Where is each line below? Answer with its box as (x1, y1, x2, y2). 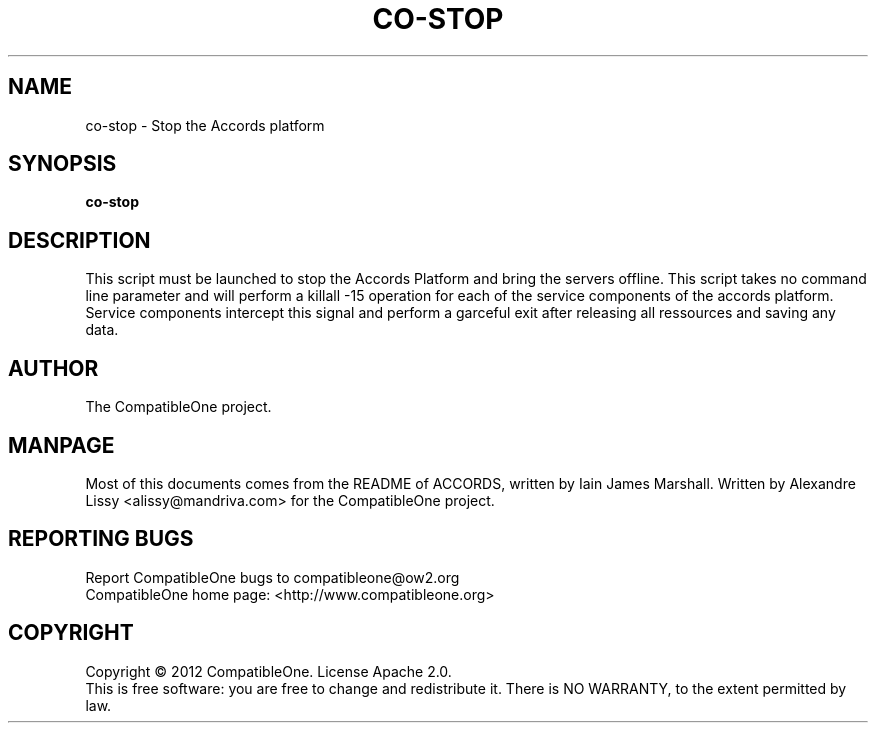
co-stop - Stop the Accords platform (85, 116, 325, 134)
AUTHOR (8, 355, 99, 381)
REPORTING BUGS (8, 526, 194, 552)
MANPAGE (8, 432, 115, 458)
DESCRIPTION (8, 227, 151, 253)
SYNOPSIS (8, 151, 117, 177)
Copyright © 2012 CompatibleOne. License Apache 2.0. (85, 662, 452, 680)
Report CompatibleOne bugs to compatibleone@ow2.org (85, 568, 460, 586)
